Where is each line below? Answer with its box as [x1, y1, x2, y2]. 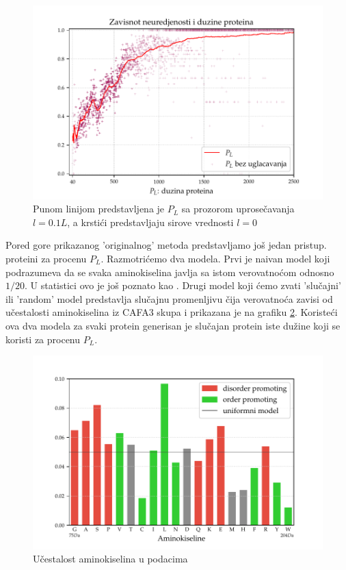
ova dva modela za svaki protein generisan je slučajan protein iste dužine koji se [5, 319, 341, 332]
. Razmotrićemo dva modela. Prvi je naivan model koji [101, 251, 330, 266]
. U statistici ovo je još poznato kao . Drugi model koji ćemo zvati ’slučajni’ [25, 278, 341, 293]
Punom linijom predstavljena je [33, 201, 165, 216]
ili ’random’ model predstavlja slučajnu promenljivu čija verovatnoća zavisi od [5, 291, 333, 306]
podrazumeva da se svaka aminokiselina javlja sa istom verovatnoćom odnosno [5, 264, 334, 279]
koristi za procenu [5, 332, 81, 346]
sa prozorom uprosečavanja [181, 201, 295, 216]
